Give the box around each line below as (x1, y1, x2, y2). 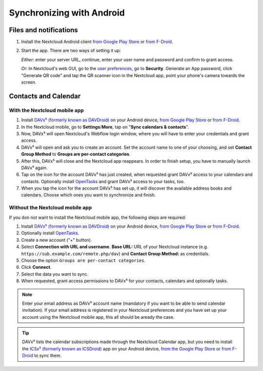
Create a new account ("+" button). (21, 237, 92, 243)
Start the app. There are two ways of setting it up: (21, 48, 121, 54)
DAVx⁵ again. (21, 165, 48, 171)
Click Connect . (21, 264, 52, 270)
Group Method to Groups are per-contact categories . (21, 151, 131, 157)
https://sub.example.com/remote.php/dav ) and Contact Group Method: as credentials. (21, 251, 210, 256)
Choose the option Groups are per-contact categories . (21, 257, 146, 263)
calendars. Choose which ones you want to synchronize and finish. (21, 192, 156, 198)
